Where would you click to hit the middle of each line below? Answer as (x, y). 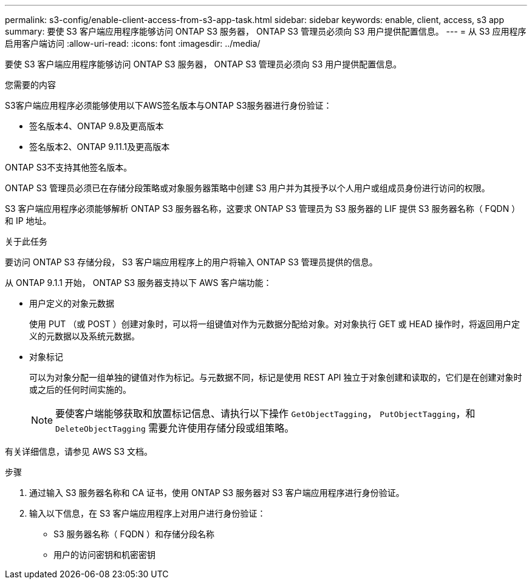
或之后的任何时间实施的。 (80, 389)
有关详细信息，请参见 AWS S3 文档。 (79, 451)
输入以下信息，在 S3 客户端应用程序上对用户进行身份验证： (148, 513)
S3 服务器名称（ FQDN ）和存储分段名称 (134, 534)
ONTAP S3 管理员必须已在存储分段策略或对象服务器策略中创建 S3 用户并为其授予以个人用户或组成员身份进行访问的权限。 (247, 188)
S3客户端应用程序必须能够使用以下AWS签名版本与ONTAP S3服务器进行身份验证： (169, 105)
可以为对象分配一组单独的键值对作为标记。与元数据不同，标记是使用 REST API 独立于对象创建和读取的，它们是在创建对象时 (276, 377)
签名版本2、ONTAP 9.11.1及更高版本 (100, 147)
